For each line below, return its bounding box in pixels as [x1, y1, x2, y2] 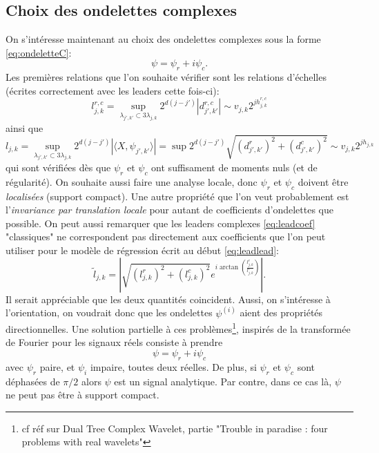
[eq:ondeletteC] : [6, 45, 72, 59]
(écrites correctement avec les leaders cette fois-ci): [6, 83, 220, 97]
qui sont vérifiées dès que [6, 160, 111, 175]
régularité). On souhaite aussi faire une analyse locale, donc [6, 174, 257, 189]
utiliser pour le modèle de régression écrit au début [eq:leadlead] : [6, 243, 279, 257]
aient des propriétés [240, 305, 323, 320]
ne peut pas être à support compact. [6, 387, 159, 402]
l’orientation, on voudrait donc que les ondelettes [6, 305, 213, 320]
